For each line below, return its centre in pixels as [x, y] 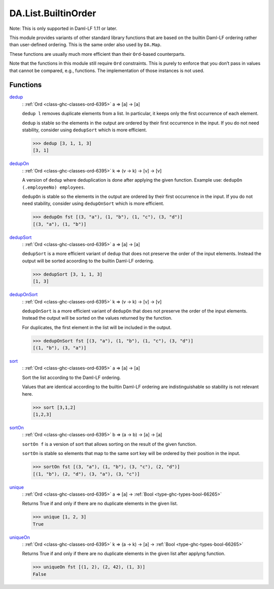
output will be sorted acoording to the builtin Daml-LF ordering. [88, 261]
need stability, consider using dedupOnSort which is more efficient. [93, 203]
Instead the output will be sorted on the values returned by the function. [97, 318]
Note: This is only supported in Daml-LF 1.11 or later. [63, 28]
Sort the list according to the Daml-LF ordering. [72, 377]
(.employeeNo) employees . [54, 187]
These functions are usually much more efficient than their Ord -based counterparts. [97, 54]
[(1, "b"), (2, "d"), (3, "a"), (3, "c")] [86, 474]
